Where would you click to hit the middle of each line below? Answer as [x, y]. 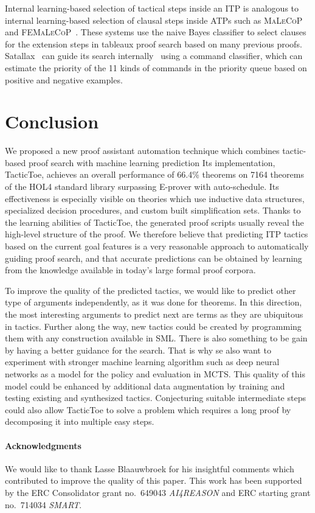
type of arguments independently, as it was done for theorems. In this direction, [154, 302]
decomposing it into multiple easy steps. [80, 421]
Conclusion [52, 121]
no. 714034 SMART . [43, 504]
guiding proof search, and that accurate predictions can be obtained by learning [154, 258]
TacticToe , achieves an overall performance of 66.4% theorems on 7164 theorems [154, 174]
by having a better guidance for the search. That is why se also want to [138, 350]
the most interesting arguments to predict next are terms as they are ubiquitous [154, 314]
